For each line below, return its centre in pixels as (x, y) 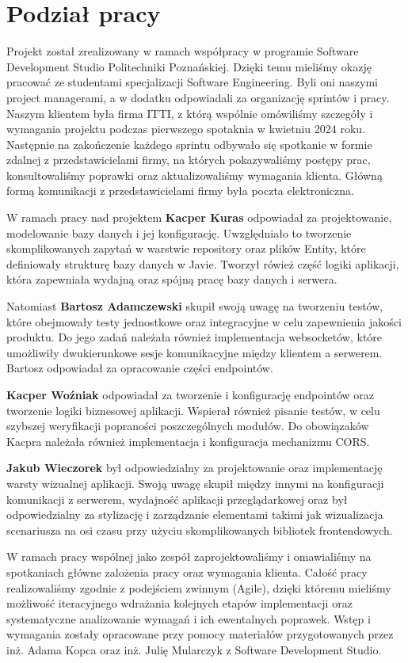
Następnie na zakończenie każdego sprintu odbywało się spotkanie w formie (189, 144)
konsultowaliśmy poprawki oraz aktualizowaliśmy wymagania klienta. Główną (194, 175)
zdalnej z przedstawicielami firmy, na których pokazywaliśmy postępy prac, (189, 160)
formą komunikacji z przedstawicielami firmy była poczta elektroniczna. (180, 191)
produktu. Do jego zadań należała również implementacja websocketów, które (194, 337)
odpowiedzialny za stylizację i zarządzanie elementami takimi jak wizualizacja (195, 514)
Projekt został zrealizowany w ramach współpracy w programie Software (183, 51)
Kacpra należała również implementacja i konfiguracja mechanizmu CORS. (188, 441)
